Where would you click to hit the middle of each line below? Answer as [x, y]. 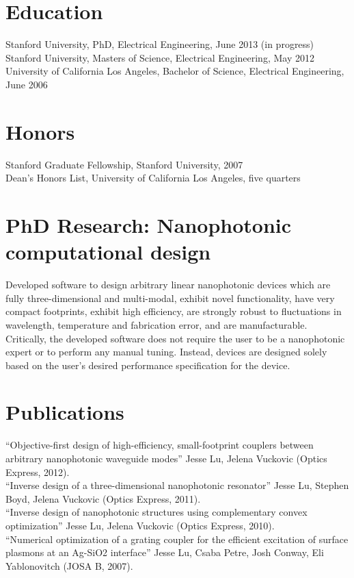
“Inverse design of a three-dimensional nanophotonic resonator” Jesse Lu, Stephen [177, 485]
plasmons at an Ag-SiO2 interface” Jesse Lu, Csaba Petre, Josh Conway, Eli [165, 552]
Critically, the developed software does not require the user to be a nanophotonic [175, 338]
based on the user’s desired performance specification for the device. [148, 365]
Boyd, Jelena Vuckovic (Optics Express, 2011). [103, 498]
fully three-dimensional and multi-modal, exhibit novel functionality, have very [170, 298]
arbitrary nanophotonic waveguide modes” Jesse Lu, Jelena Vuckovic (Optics [166, 458]
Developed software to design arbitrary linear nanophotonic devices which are [168, 285]
